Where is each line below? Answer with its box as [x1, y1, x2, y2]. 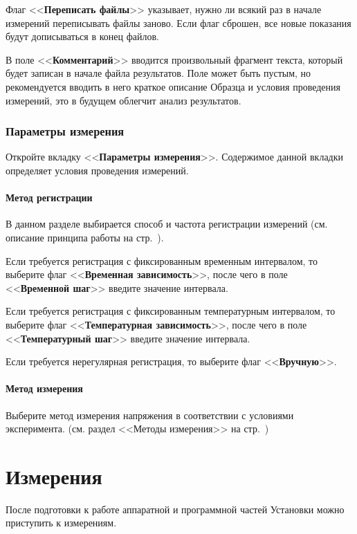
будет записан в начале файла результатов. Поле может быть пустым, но [6, 66, 311, 80]
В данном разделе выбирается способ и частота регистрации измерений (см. [6, 217, 328, 231]
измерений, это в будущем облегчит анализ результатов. [6, 93, 241, 107]
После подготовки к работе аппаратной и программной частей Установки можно [6, 501, 345, 516]
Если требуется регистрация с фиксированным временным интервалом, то [6, 253, 318, 268]
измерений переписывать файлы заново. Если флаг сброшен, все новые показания [6, 15, 351, 30]
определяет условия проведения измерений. [6, 163, 189, 177]
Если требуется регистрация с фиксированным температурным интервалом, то [6, 304, 336, 318]
